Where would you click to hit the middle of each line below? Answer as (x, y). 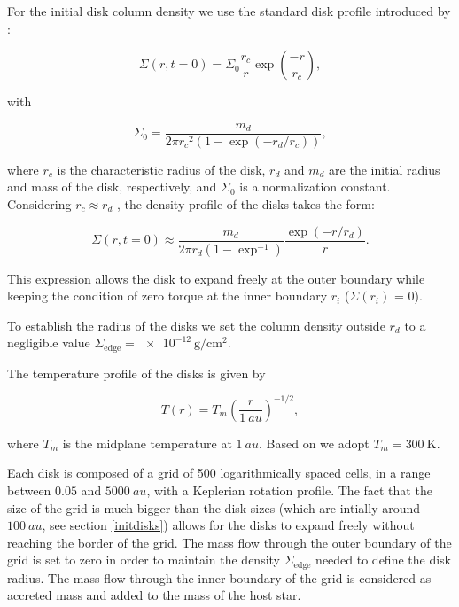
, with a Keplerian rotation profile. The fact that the (289, 490)
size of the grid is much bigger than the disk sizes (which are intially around (214, 507)
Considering (39, 204)
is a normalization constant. (315, 187)
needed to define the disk (384, 560)
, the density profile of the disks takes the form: (245, 204)
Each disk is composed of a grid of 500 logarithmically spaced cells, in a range (219, 473)
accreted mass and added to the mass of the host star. (154, 595)
